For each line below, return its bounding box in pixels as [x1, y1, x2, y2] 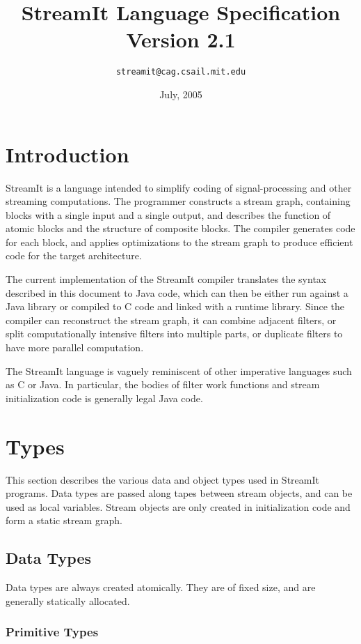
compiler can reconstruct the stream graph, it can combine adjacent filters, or [6, 312, 337, 327]
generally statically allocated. [6, 593, 130, 608]
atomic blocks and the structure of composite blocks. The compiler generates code [6, 221, 355, 236]
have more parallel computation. [6, 340, 144, 355]
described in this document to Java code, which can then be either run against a [6, 285, 348, 300]
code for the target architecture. [6, 248, 142, 263]
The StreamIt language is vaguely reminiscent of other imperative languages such [6, 363, 352, 378]
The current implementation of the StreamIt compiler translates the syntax [6, 272, 327, 286]
